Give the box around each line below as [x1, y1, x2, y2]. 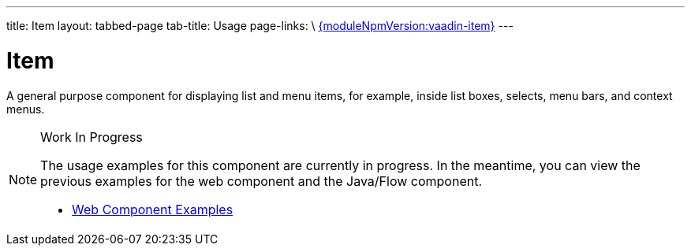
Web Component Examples [72, 201, 233, 217]
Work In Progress [40, 128, 143, 145]
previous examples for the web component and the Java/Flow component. [40, 172, 483, 189]
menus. [6, 102, 45, 116]
